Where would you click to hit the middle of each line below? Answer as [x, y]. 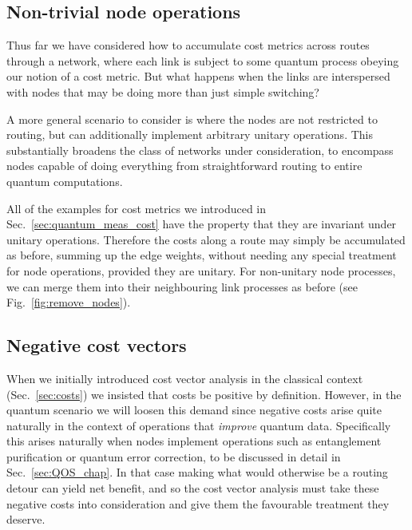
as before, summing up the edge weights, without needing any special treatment [202, 255]
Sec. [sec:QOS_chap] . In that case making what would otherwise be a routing [197, 472]
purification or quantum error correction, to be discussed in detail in [174, 456]
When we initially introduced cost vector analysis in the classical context [185, 378]
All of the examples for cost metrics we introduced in [137, 208]
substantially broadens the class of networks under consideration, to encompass [200, 150]
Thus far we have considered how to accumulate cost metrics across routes [188, 45]
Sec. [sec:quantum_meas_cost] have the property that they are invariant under [202, 224]
